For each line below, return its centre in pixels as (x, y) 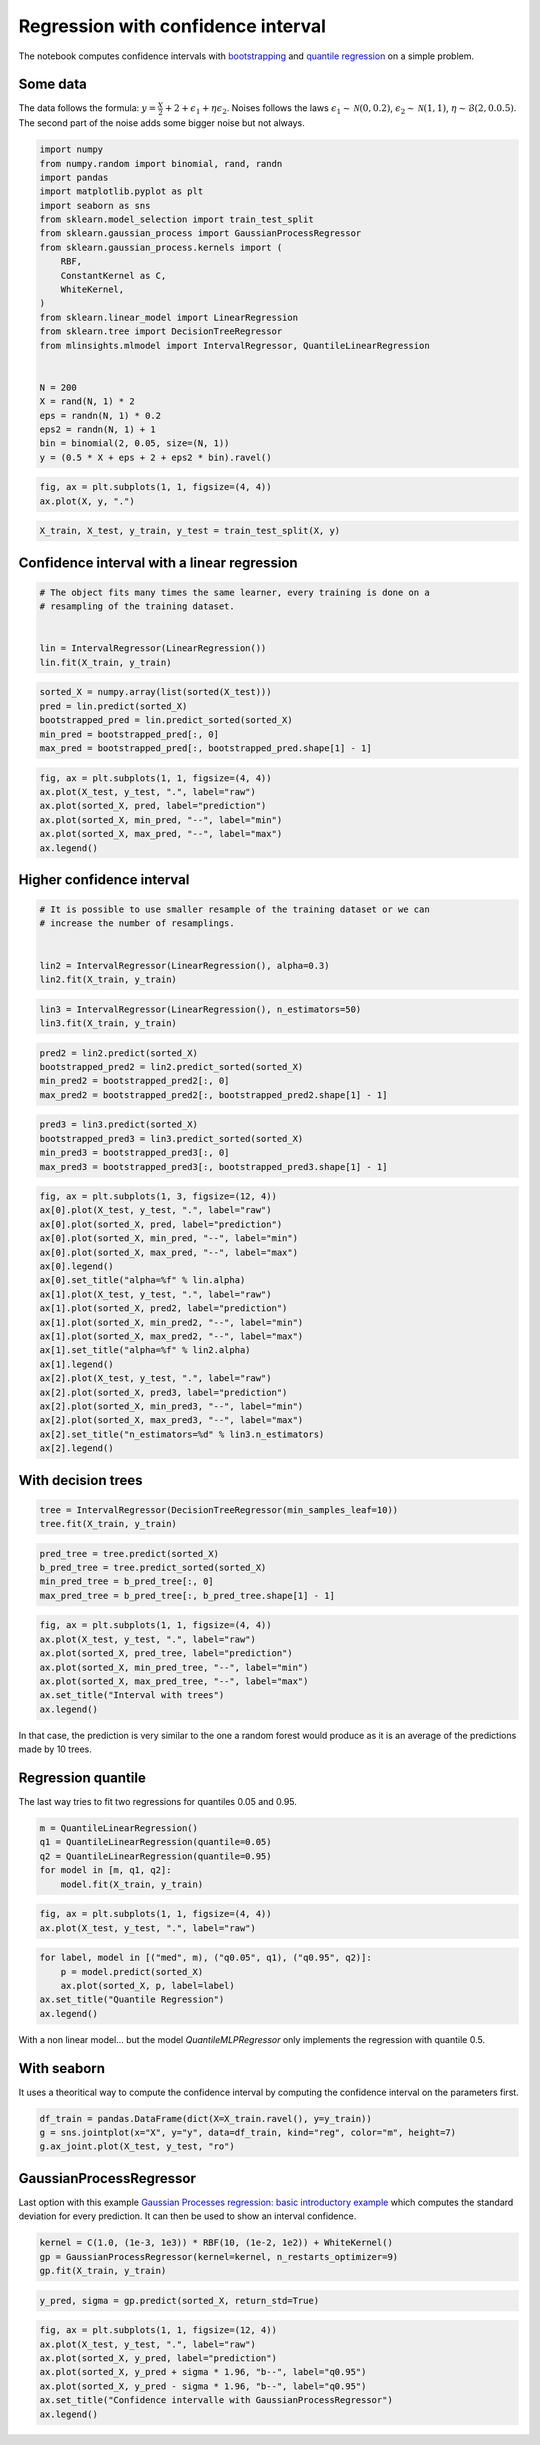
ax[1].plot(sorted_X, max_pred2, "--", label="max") (171, 1336)
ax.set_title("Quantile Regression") (132, 1999)
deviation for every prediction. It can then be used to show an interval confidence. (187, 2216)
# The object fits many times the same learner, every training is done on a (234, 592)
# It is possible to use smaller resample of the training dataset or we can (234, 909)
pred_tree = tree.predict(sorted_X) (129, 1553)
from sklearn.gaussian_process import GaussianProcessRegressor (200, 233)
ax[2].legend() (76, 1448)
